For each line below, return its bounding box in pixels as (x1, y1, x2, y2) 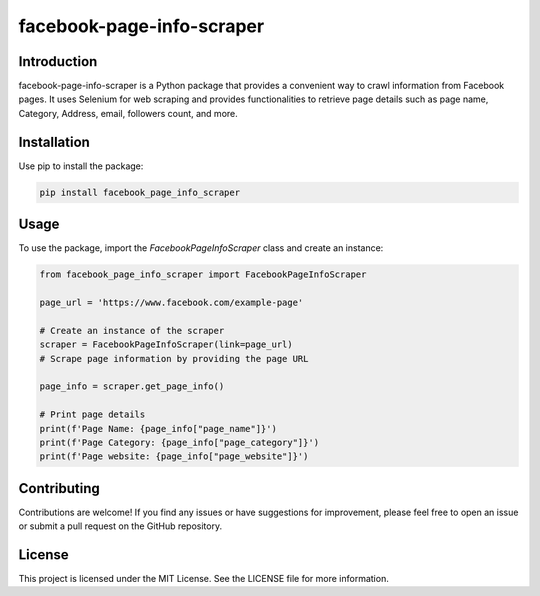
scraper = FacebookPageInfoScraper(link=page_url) (39, 339, 294, 350)
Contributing (18, 480, 100, 497)
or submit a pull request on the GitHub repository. (18, 520, 223, 532)
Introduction (18, 53, 98, 70)
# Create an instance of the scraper (39, 325, 225, 336)
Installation (18, 133, 90, 150)
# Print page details (39, 409, 146, 420)
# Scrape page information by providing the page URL (39, 353, 309, 364)
